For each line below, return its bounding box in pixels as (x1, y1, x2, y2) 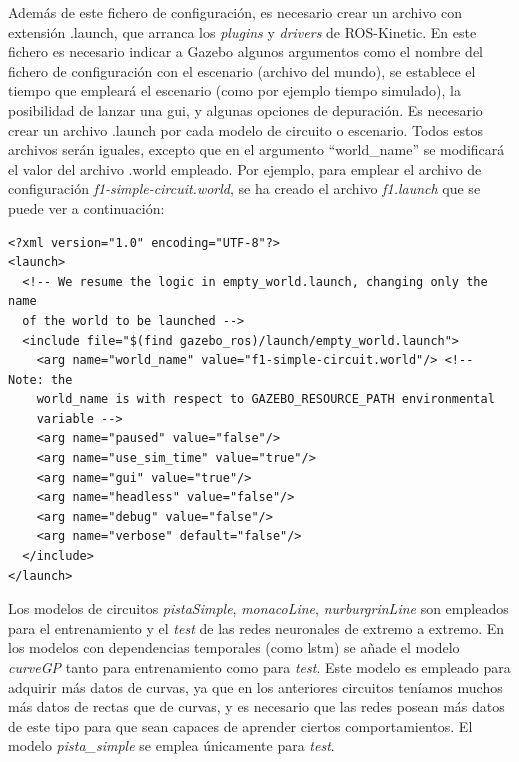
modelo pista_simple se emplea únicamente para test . (8, 735, 335, 756)
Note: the (8, 372, 73, 387)
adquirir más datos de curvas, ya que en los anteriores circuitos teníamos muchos (8, 676, 503, 697)
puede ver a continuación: (8, 197, 165, 218)
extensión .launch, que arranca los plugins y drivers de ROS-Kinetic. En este (8, 21, 477, 42)
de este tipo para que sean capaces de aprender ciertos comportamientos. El (8, 715, 473, 736)
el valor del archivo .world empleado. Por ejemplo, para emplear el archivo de (8, 158, 482, 179)
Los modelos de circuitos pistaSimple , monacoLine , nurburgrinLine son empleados (8, 598, 509, 619)
